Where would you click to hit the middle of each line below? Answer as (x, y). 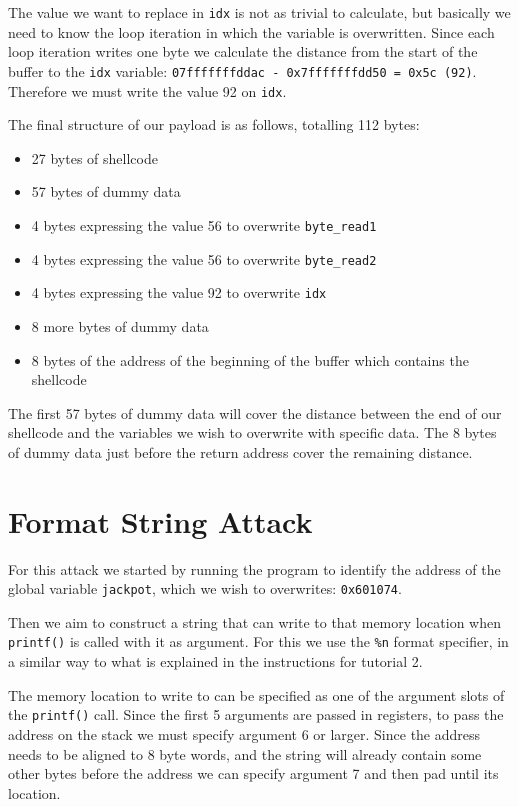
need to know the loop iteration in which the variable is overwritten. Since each (251, 31)
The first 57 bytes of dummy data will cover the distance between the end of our (255, 412)
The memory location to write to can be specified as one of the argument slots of (256, 694)
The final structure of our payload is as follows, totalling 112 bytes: (214, 124)
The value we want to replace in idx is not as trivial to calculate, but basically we (259, 12)
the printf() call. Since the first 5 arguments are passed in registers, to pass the (256, 714)
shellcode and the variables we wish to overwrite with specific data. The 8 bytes (252, 432)
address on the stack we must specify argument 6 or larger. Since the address (244, 733)
